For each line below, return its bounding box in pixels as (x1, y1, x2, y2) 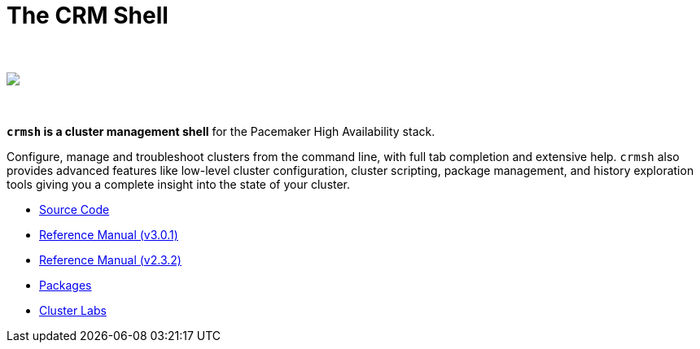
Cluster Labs (39, 303, 107, 317)
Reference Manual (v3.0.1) (39, 227, 178, 242)
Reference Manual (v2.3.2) (39, 252, 182, 267)
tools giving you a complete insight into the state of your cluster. (7, 177, 351, 191)
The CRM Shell (7, 2, 168, 29)
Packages (39, 277, 92, 292)
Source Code (39, 202, 110, 216)
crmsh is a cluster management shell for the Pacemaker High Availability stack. (7, 124, 435, 138)
